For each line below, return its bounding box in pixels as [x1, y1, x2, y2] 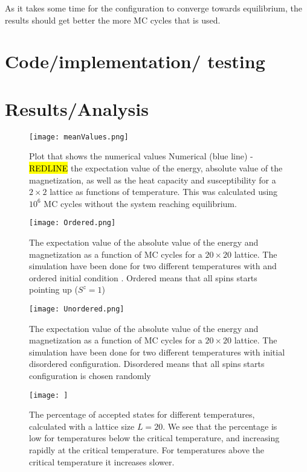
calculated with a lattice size [29, 419, 135, 432]
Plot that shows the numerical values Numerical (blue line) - [29, 150, 253, 162]
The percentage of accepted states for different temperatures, [29, 408, 255, 421]
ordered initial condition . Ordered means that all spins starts [29, 271, 257, 284]
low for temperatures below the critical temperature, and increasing [29, 432, 280, 444]
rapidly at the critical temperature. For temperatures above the [29, 444, 265, 456]
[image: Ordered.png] [29, 218, 116, 228]
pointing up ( [29, 283, 78, 296]
